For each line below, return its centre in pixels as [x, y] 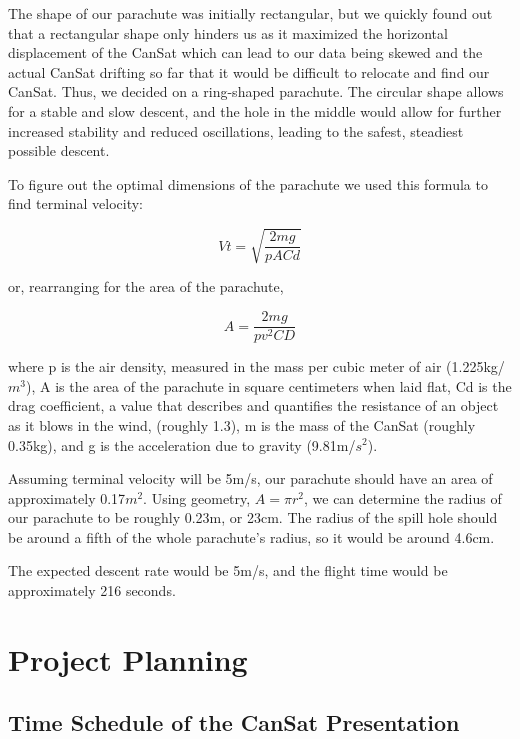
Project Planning [128, 658]
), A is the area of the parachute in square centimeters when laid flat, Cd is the [268, 385]
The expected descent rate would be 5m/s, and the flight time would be [228, 570]
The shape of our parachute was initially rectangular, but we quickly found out [250, 13]
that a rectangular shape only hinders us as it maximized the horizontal [228, 32]
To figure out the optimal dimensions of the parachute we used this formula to [248, 183]
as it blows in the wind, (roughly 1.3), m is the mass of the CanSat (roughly [242, 424]
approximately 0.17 [67, 497]
